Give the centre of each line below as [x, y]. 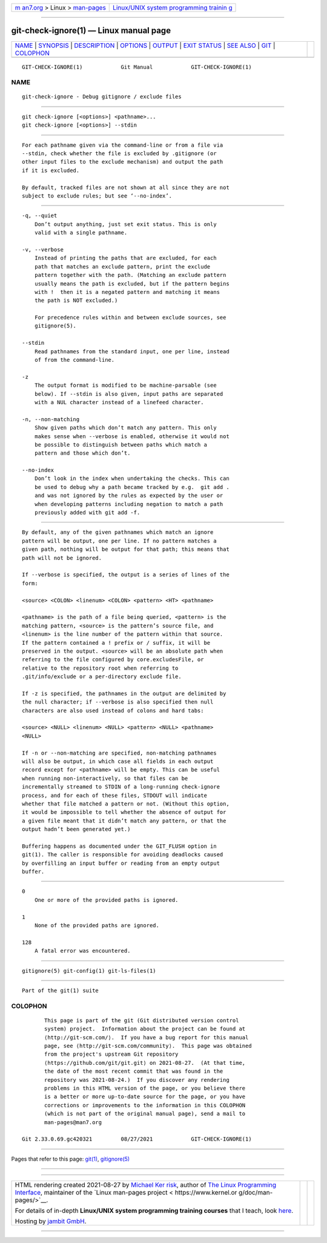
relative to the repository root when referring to [100, 668]
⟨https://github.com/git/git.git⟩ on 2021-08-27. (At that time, [145, 1063]
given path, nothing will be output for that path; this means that [126, 549]
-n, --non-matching [51, 419]
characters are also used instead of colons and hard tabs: [113, 710]
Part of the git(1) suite [61, 990]
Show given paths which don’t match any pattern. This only [126, 428]
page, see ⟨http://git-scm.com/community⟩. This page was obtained [148, 1046]
